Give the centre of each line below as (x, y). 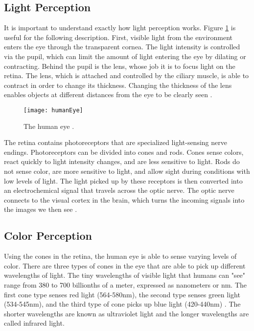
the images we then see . (41, 209)
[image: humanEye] (53, 110)
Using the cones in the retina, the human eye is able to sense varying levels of (120, 256)
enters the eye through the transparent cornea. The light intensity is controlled (122, 47)
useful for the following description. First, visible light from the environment (118, 37)
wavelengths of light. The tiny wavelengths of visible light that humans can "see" (125, 275)
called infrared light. (34, 323)
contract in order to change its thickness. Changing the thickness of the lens (118, 85)
